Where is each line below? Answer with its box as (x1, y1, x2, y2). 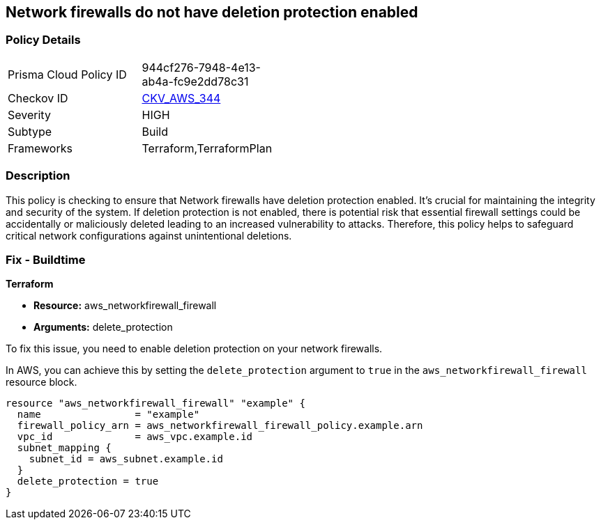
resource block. (6, 376, 77, 389)
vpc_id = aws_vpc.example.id (17, 431, 253, 443)
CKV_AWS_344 (142, 91, 221, 105)
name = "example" (17, 409, 200, 421)
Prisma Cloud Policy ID (8, 67, 127, 81)
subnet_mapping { (17, 442, 112, 454)
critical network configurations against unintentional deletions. (6, 229, 292, 242)
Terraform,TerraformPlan (142, 141, 273, 155)
